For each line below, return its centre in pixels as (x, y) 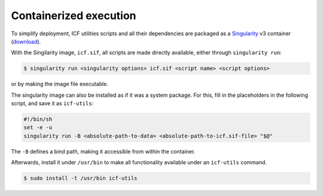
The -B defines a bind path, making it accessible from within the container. (103, 151)
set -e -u (38, 128)
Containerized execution (74, 16)
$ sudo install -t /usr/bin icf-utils (80, 178)
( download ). (26, 41)
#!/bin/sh (38, 119)
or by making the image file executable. (60, 84)
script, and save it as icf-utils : (52, 103)
